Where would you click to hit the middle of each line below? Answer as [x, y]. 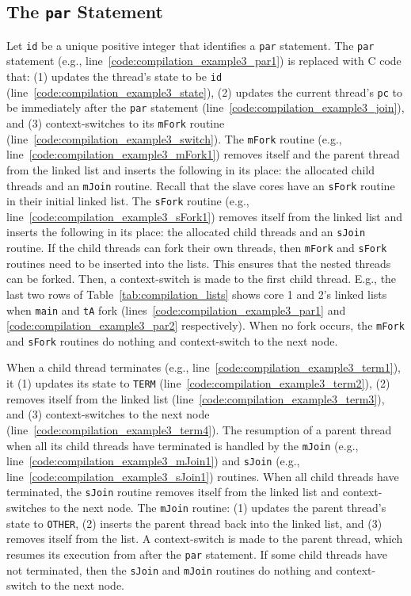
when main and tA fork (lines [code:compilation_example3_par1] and [176, 309]
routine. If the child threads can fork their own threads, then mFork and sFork [197, 248]
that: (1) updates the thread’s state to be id [114, 76]
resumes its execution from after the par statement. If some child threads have [197, 554]
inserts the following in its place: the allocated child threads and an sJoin [186, 232]
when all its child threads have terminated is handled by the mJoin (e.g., [183, 445]
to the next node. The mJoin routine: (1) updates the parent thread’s [218, 508]
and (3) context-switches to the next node [108, 414]
